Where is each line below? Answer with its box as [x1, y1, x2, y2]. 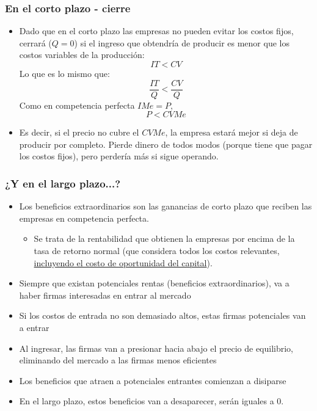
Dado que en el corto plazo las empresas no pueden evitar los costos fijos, [19, 24, 294, 37]
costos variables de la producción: [19, 48, 145, 61]
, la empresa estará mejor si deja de [165, 126, 298, 139]
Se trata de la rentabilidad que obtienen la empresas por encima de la [34, 232, 295, 245]
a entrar [19, 321, 49, 333]
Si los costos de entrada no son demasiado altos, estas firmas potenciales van [19, 309, 306, 322]
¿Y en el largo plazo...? [5, 175, 121, 191]
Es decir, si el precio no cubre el [19, 126, 139, 139]
